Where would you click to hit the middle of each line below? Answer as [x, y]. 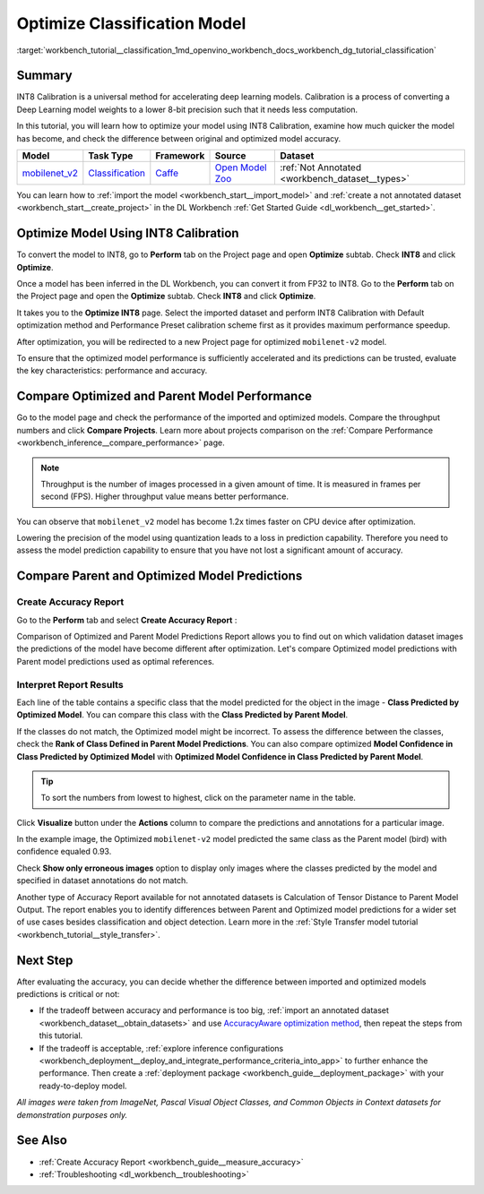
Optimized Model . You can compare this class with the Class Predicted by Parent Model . [182, 715]
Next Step [45, 960]
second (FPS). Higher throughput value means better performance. [164, 496]
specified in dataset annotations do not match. [102, 880]
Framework [180, 156]
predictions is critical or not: [68, 994]
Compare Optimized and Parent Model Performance [164, 396]
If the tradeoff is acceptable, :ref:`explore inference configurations [161, 1048]
